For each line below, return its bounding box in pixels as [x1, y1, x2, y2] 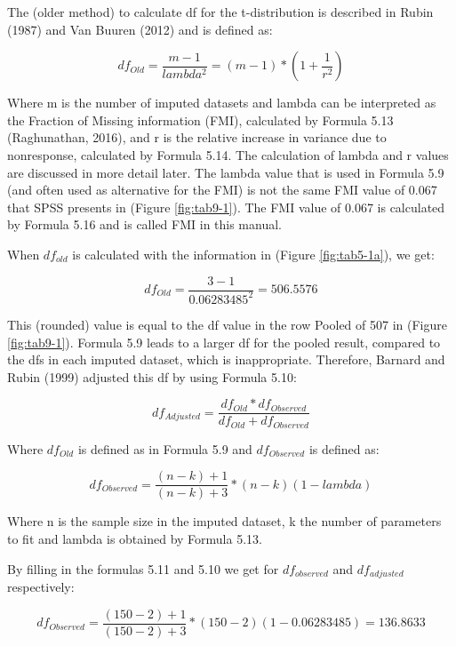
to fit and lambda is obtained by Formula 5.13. [7, 530, 262, 548]
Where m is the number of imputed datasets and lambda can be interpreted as [7, 93, 436, 112]
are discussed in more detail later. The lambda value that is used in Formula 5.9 [7, 163, 444, 181]
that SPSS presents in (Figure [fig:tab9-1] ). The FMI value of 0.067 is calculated [7, 197, 445, 216]
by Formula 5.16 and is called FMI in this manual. [7, 215, 282, 234]
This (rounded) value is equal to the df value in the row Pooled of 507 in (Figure [7, 315, 447, 333]
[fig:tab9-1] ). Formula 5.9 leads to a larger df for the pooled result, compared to [7, 332, 441, 351]
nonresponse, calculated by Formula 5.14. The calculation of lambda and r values [7, 145, 449, 163]
